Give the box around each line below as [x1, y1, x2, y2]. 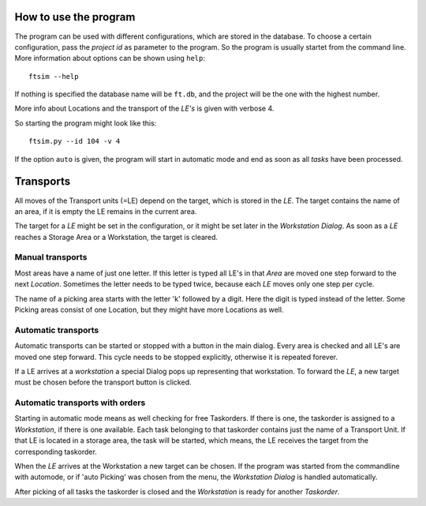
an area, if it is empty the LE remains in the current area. [14, 206, 197, 216]
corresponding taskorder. [14, 447, 98, 456]
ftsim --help [28, 72, 79, 81]
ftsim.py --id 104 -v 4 [28, 137, 121, 146]
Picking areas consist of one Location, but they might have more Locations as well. [14, 305, 284, 315]
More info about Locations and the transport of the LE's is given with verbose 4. [14, 103, 275, 114]
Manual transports [14, 252, 88, 263]
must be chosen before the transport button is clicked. [14, 377, 192, 387]
